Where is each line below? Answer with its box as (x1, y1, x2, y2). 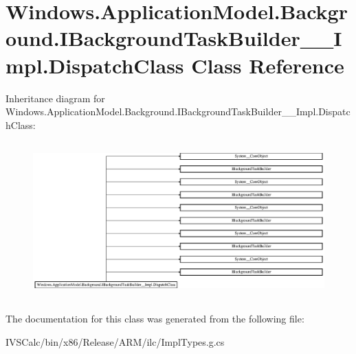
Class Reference (191, 51, 344, 79)
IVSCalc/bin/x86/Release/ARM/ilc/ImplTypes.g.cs (5, 334, 225, 349)
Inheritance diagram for (5, 91, 105, 105)
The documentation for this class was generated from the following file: (5, 311, 304, 326)
